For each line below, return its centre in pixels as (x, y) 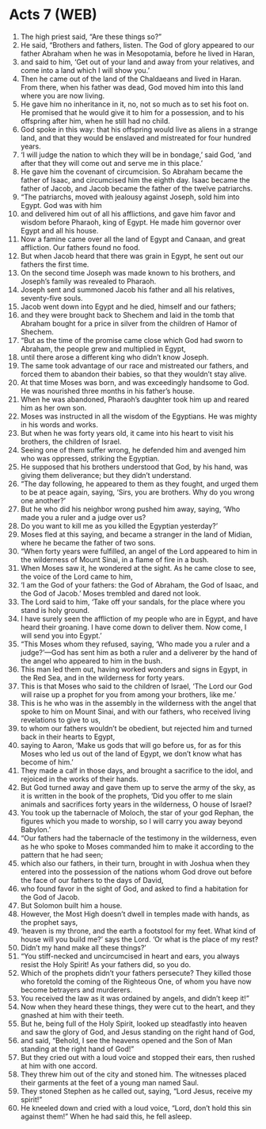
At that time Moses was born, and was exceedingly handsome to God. (135, 382)
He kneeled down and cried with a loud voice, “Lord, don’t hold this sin (136, 1108)
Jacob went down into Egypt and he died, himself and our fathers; (128, 306)
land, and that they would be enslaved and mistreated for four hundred (136, 137)
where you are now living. (63, 95)
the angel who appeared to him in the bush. (91, 661)
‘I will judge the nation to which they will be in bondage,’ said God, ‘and (136, 154)
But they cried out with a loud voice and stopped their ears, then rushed (138, 1057)
